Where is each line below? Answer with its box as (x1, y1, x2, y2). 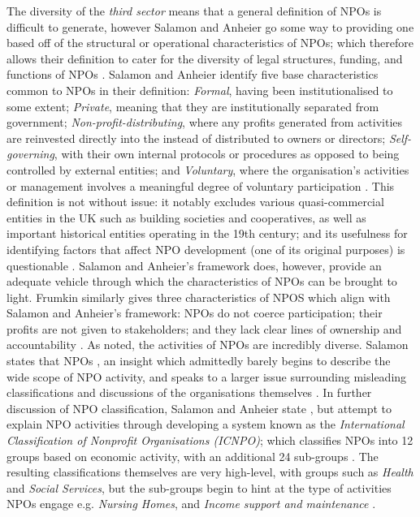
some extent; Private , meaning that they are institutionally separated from (6, 97, 379, 114)
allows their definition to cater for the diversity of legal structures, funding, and (6, 50, 403, 67)
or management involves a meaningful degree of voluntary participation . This (6, 177, 395, 194)
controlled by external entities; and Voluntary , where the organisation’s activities (6, 161, 409, 178)
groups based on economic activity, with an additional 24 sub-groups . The (6, 447, 379, 464)
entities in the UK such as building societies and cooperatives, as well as (6, 209, 366, 226)
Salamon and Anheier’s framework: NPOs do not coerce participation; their (6, 304, 383, 321)
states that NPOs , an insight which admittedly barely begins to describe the (6, 352, 391, 369)
